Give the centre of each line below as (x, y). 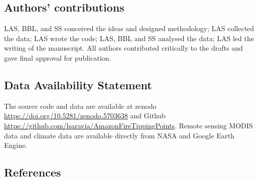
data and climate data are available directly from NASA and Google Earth (119, 135)
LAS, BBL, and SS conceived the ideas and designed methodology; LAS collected (129, 28)
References (33, 172)
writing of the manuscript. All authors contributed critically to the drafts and (123, 48)
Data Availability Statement (78, 84)
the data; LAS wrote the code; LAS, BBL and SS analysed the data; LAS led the (129, 38)
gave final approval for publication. (58, 57)
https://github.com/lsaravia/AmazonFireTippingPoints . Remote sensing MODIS (128, 125)
